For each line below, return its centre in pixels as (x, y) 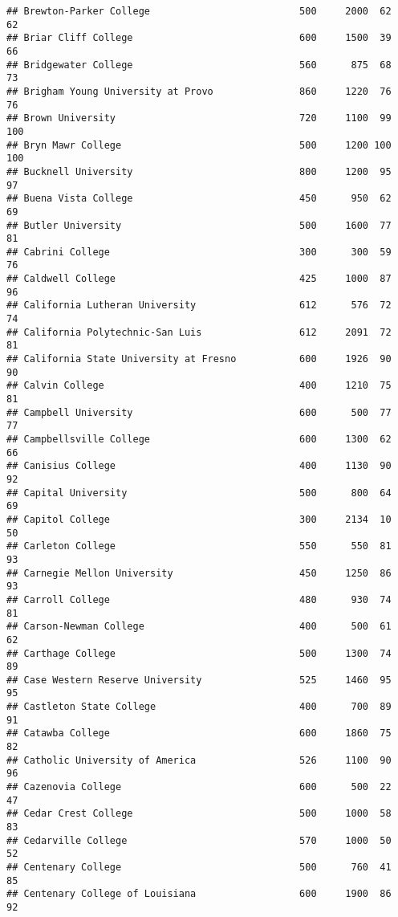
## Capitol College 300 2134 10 (199, 519)
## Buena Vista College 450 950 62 (199, 199)
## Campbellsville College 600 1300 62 (199, 439)
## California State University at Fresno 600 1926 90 (199, 359)
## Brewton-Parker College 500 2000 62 (199, 11)
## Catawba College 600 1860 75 (199, 734)
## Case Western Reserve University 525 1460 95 (199, 680)
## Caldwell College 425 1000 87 (199, 279)
